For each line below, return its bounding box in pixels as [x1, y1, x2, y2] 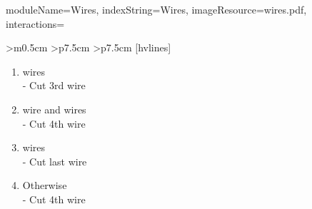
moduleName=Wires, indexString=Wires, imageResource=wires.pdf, [6, 2, 307, 16]
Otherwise [22, 178, 67, 193]
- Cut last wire [22, 153, 87, 168]
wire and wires [22, 101, 86, 116]
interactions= [6, 16, 65, 31]
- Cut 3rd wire [22, 78, 86, 93]
